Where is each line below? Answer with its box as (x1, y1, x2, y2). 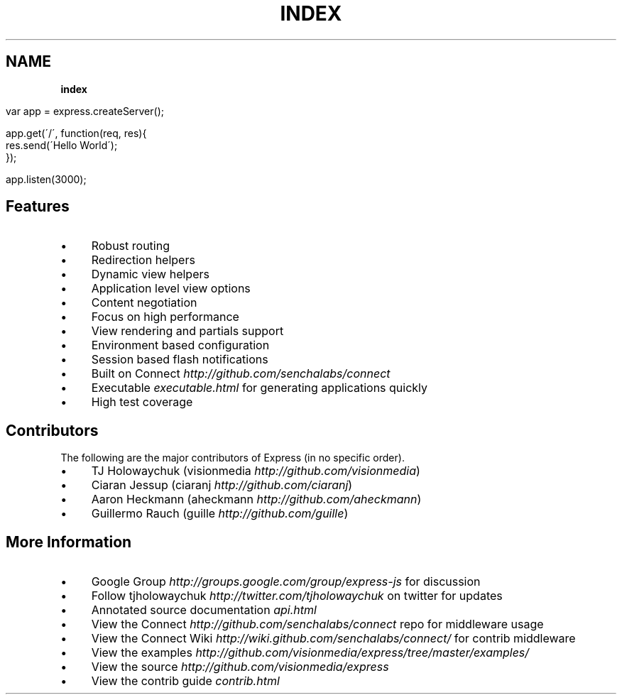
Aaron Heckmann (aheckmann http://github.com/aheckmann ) (91, 492, 422, 507)
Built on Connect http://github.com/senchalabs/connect (91, 366, 391, 381)
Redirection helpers (91, 253, 195, 268)
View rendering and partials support (91, 324, 284, 339)
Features (6, 197, 70, 216)
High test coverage (91, 395, 193, 410)
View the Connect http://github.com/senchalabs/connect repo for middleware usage (91, 617, 544, 632)
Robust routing (91, 239, 170, 253)
